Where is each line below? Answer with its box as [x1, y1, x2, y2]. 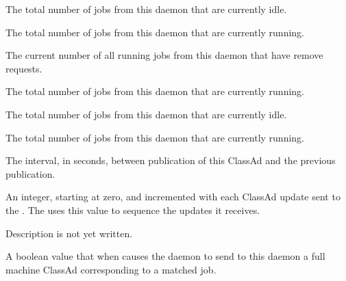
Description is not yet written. [5, 226, 133, 240]
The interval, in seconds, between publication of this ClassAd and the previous [5, 153, 336, 168]
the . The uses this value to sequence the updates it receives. [5, 202, 260, 217]
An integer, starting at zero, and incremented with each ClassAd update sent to [5, 189, 341, 204]
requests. [5, 61, 42, 75]
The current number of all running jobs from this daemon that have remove [5, 48, 323, 62]
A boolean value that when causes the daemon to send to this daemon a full [5, 249, 325, 263]
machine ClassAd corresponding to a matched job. [5, 262, 217, 276]
